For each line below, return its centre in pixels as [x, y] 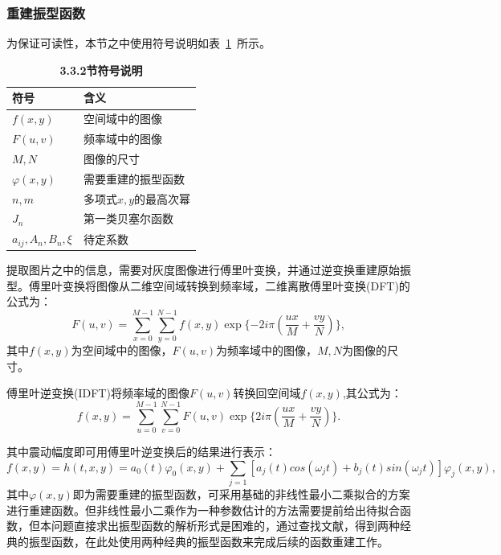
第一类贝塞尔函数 [128, 218]
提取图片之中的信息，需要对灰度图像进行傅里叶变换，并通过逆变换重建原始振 [209, 270]
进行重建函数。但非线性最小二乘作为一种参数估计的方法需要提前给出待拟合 [203, 510]
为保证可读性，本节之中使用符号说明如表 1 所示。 [138, 43]
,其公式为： [372, 393]
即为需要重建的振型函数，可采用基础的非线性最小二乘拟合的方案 [241, 494]
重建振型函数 [46, 12]
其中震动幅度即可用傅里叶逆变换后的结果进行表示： [141, 452]
